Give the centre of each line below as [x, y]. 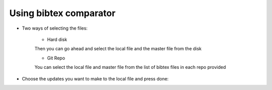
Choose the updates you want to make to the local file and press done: [95, 78]
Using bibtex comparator [62, 13]
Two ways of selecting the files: [55, 28]
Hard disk [57, 39]
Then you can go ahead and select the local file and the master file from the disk [118, 49]
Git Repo [56, 58]
